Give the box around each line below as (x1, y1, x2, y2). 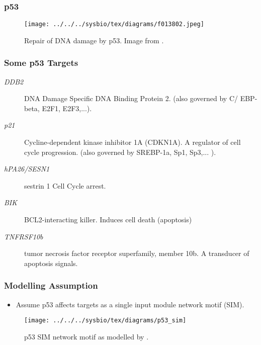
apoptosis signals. (24, 257, 78, 268)
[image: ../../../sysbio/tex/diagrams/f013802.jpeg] (24, 21, 204, 28)
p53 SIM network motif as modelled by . (24, 331, 149, 341)
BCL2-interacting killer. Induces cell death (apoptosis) (24, 214, 192, 225)
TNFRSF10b (4, 231, 43, 241)
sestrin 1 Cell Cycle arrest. (24, 180, 106, 191)
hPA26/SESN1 (4, 163, 50, 174)
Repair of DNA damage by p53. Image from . (24, 35, 164, 45)
